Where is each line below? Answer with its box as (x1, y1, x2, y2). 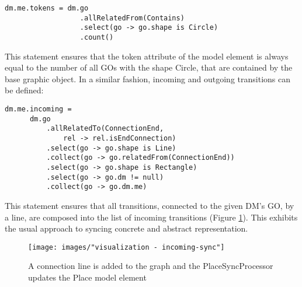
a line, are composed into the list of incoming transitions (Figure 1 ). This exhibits (5, 211, 298, 223)
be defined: (5, 84, 44, 96)
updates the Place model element (28, 271, 147, 283)
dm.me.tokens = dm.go (5, 4, 89, 12)
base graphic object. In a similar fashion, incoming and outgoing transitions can (5, 72, 290, 85)
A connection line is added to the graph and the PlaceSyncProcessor (28, 260, 273, 272)
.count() (79, 33, 114, 41)
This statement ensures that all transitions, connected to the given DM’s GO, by (5, 199, 294, 211)
